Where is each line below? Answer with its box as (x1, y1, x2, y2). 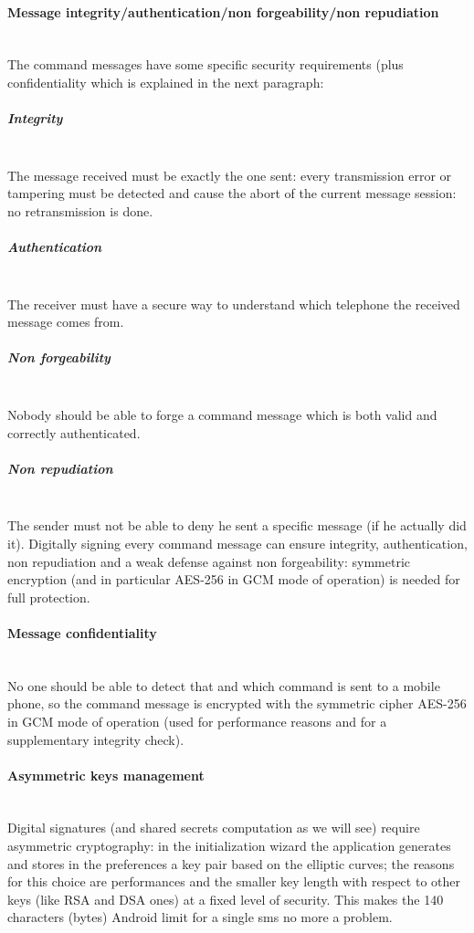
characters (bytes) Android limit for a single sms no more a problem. (7, 907, 393, 927)
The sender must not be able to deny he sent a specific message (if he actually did (7, 516, 467, 535)
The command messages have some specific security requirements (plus (7, 55, 404, 74)
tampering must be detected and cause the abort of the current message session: (7, 183, 457, 203)
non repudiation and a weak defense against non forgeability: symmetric (7, 551, 410, 571)
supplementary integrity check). (7, 729, 184, 749)
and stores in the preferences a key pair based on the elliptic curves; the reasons (7, 854, 455, 873)
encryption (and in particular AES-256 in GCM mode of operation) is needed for (7, 570, 460, 589)
